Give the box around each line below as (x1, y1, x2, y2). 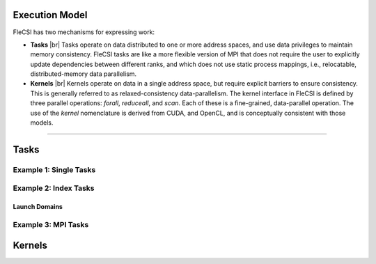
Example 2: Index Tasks (13, 183, 95, 193)
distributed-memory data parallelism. (30, 70, 137, 78)
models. (30, 118, 54, 127)
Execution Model (13, 9, 88, 21)
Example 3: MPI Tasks (13, 219, 89, 229)
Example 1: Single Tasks (13, 164, 96, 174)
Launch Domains (13, 203, 63, 211)
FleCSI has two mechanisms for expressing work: (13, 28, 155, 36)
